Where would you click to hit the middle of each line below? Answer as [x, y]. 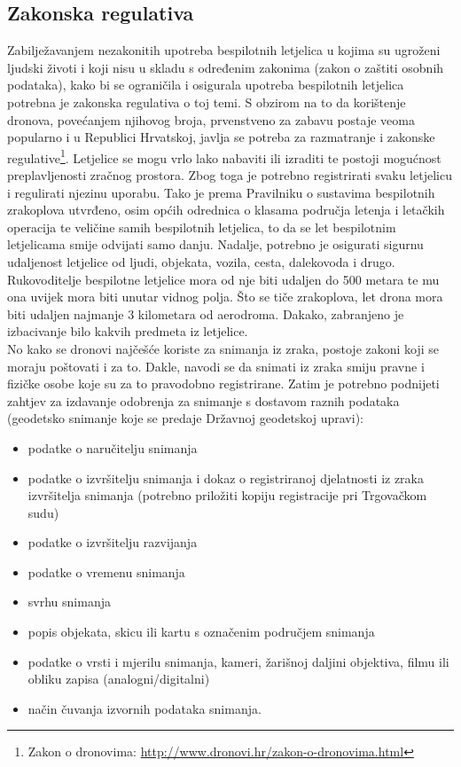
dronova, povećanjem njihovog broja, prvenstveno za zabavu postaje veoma [211, 119]
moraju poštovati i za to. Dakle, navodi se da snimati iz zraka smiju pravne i [216, 366]
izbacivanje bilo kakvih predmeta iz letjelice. [128, 331]
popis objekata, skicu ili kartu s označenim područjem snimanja [201, 632]
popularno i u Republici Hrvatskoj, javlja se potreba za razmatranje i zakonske [221, 137]
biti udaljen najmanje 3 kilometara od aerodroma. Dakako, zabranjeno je [206, 313]
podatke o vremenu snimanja [106, 571]
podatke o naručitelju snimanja [113, 447]
